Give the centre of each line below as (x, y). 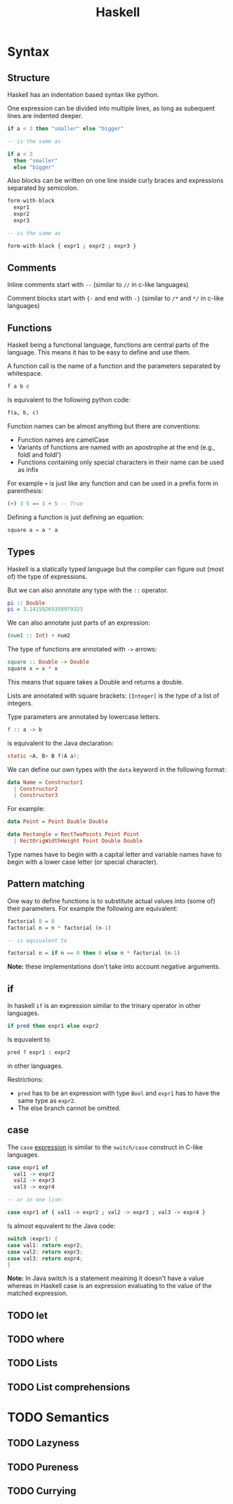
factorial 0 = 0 (31, 921)
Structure (29, 78)
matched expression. (38, 1293)
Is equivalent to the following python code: (69, 400)
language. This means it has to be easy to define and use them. (99, 352)
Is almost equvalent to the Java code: (61, 1225)
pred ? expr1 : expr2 (39, 1052)
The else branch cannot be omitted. (69, 1108)
